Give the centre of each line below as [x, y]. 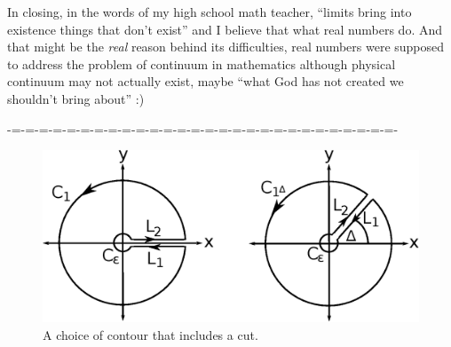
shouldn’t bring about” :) [76, 98]
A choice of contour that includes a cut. [150, 334]
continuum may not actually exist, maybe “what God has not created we [206, 81]
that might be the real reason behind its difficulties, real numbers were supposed [226, 47]
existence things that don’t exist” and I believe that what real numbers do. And [225, 29]
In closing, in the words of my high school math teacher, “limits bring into [210, 12]
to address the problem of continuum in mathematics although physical [202, 63]
